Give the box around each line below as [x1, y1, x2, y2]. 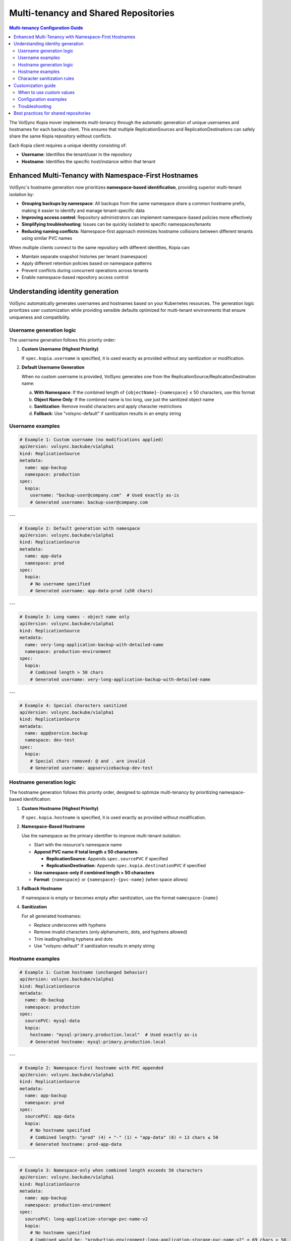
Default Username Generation [21, 364, 85, 370]
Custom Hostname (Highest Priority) [21, 805, 99, 811]
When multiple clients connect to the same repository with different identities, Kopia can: [9, 244, 190, 250]
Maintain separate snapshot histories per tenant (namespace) [21, 254, 148, 259]
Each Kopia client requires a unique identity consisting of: [9, 142, 127, 148]
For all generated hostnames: [21, 913, 81, 919]
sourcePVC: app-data [25, 1113, 75, 1119]
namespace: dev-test [25, 737, 75, 743]
